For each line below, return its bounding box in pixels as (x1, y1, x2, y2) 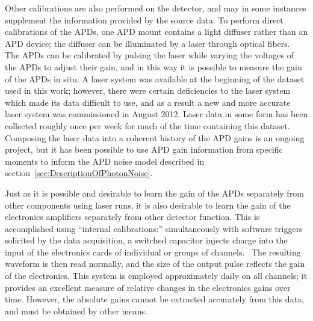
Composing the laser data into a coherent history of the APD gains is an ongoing (5, 131, 305, 144)
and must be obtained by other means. (5, 304, 147, 317)
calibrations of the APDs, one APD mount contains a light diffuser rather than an (5, 25, 308, 38)
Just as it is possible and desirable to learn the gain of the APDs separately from (5, 186, 304, 199)
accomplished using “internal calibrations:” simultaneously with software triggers (5, 222, 303, 234)
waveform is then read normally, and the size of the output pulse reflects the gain (5, 257, 305, 270)
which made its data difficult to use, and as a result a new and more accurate (5, 96, 291, 108)
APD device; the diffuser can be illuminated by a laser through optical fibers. (5, 37, 290, 49)
